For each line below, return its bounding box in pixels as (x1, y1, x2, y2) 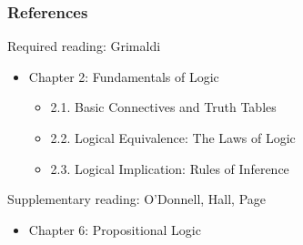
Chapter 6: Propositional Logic (28, 219, 201, 239)
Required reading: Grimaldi (7, 36, 161, 56)
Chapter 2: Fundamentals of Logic (28, 66, 219, 86)
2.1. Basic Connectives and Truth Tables (50, 97, 277, 117)
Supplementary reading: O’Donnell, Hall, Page (7, 189, 267, 209)
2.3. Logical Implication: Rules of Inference (50, 158, 289, 178)
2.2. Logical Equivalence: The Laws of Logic (50, 128, 296, 147)
